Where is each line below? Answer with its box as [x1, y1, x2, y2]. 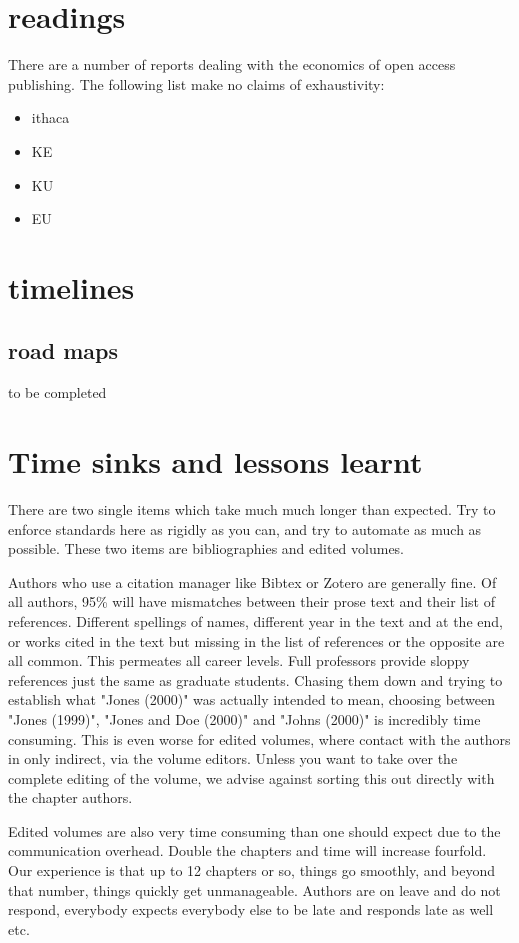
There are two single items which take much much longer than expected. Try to [8, 498, 496, 519]
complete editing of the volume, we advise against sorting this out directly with [8, 767, 495, 788]
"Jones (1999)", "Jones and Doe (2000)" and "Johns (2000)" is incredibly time [8, 708, 481, 729]
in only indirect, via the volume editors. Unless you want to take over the [8, 748, 458, 769]
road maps [8, 335, 119, 366]
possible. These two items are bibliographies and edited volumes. [8, 538, 405, 559]
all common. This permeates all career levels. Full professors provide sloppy [8, 650, 470, 671]
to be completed [8, 382, 107, 403]
